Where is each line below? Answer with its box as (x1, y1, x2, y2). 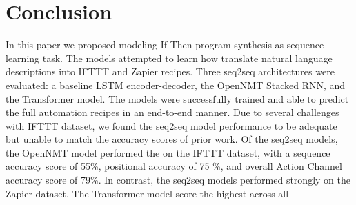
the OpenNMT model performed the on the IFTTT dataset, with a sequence (6, 145, 330, 159)
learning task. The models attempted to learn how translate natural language (6, 50, 333, 65)
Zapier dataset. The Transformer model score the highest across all (6, 186, 289, 200)
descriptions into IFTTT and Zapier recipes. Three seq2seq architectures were (6, 64, 335, 79)
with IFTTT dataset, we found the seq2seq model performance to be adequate (6, 118, 337, 133)
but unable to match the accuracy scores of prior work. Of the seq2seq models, (6, 132, 338, 146)
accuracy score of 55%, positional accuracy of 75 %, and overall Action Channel (6, 159, 342, 173)
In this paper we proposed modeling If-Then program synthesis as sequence (6, 37, 324, 52)
